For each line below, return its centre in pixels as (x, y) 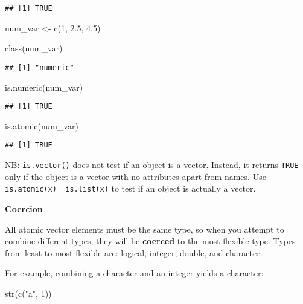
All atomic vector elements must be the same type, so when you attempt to (145, 229)
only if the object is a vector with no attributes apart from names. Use (136, 176)
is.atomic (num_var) (42, 125)
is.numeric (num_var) (44, 87)
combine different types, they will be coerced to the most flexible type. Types (150, 241)
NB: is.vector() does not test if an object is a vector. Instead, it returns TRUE (152, 164)
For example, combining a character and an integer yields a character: (134, 273)
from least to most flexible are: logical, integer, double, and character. (134, 252)
